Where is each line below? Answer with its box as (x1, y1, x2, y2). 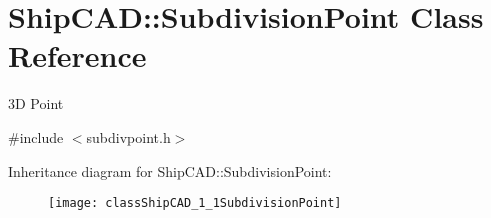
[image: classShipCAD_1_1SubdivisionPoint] (48, 196, 342, 211)
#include (8, 126, 64, 147)
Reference (8, 35, 147, 76)
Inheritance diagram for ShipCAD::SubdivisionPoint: (8, 160, 332, 181)
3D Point (8, 93, 64, 114)
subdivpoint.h (86, 126, 171, 147)
